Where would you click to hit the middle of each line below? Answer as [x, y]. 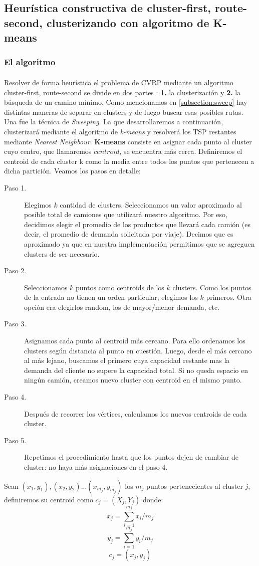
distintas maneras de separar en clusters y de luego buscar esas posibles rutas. [124, 112]
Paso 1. [15, 187]
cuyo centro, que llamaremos [48, 151]
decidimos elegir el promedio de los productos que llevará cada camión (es [137, 224]
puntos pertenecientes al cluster [195, 486]
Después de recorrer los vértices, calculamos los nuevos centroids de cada [136, 413]
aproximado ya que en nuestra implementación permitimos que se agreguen [140, 243]
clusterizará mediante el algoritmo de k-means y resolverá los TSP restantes [120, 131]
